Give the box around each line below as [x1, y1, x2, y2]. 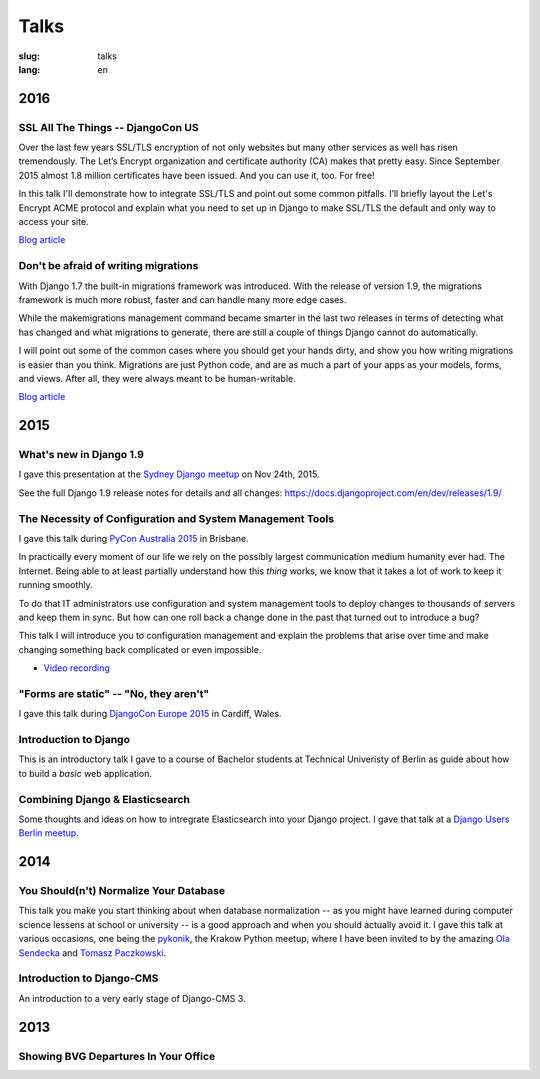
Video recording [43, 662, 110, 674]
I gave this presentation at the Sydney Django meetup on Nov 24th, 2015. [18, 468, 320, 480]
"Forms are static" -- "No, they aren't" [18, 686, 210, 700]
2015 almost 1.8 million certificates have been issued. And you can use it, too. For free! [18, 169, 375, 181]
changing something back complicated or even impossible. [18, 643, 262, 655]
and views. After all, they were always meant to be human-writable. [18, 372, 297, 384]
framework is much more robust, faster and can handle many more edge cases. [18, 293, 347, 305]
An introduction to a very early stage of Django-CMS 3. [18, 992, 246, 1004]
